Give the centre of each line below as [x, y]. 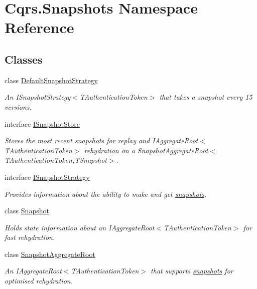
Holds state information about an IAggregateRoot [80, 227]
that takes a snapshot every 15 [206, 97]
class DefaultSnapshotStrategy [51, 80]
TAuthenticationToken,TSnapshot [56, 160]
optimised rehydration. [39, 281]
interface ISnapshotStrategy [47, 177]
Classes [24, 59]
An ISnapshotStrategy [38, 97]
